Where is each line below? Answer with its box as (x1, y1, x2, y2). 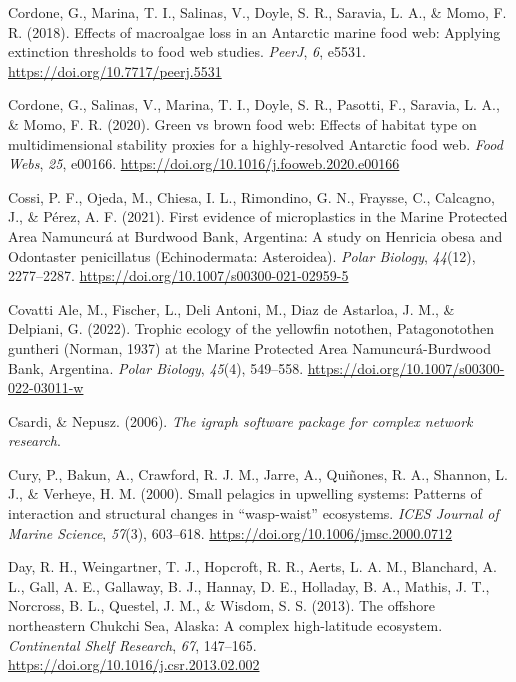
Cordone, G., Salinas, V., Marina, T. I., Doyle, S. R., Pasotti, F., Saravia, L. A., (8, 94, 500, 115)
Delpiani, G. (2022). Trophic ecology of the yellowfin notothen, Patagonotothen (8, 318, 494, 339)
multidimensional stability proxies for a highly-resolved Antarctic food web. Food (8, 133, 503, 154)
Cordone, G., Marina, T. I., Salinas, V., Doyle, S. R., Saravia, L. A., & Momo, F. (8, 2, 507, 22)
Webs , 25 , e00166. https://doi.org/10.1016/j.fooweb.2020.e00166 (8, 153, 400, 174)
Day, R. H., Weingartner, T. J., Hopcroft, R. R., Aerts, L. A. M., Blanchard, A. (8, 556, 497, 577)
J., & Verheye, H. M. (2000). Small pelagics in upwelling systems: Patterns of (8, 483, 482, 504)
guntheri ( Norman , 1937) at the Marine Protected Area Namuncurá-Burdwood (8, 337, 491, 358)
